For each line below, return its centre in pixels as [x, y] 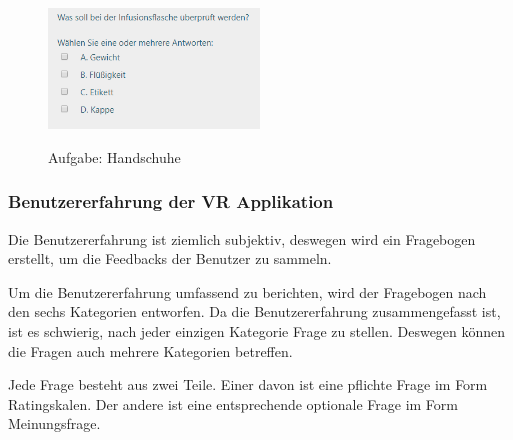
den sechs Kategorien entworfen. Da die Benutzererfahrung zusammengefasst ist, [254, 311]
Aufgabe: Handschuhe [114, 156]
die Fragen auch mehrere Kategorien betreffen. [150, 350]
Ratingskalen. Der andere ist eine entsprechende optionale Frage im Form [233, 403]
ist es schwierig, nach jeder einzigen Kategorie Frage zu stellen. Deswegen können [257, 331]
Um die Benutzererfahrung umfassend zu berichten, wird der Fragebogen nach [247, 291]
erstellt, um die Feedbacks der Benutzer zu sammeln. [170, 258]
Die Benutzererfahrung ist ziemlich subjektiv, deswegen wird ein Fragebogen [242, 238]
